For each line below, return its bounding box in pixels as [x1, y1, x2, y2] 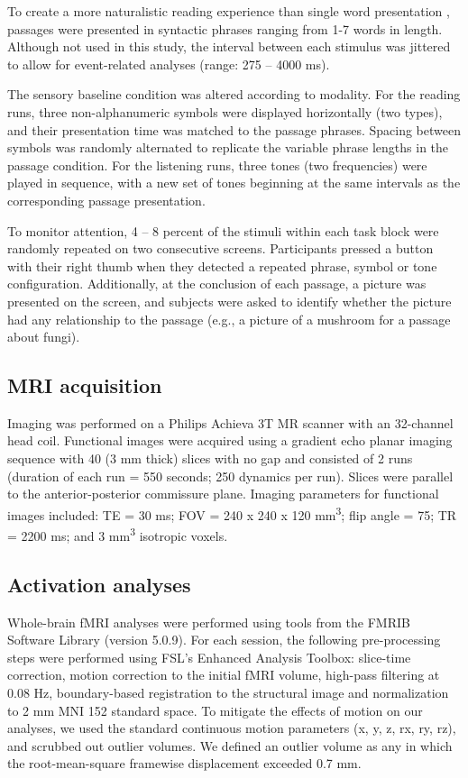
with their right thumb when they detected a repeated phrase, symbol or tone [7, 256, 437, 275]
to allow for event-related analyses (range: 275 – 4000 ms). [7, 54, 330, 73]
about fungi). [7, 327, 80, 346]
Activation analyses [7, 570, 191, 598]
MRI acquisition [7, 371, 162, 399]
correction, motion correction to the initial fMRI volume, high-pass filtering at [7, 665, 440, 684]
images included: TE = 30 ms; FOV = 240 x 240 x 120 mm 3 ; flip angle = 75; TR [7, 502, 457, 524]
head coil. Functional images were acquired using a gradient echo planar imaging [7, 431, 453, 450]
